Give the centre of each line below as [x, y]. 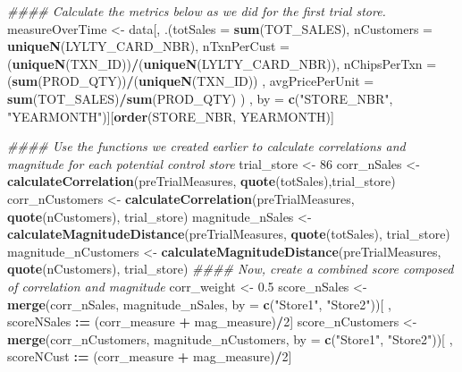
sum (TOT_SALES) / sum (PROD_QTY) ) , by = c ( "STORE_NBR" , [200, 98]
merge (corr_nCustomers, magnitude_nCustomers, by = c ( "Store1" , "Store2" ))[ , [230, 338]
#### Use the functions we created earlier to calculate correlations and [206, 146]
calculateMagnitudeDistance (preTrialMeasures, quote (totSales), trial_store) [229, 234]
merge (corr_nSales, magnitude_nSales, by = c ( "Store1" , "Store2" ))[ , [199, 304]
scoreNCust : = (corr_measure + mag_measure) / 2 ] [150, 356]
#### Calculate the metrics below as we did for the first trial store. [197, 11]
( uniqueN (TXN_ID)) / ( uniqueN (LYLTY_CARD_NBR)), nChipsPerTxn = [222, 63]
